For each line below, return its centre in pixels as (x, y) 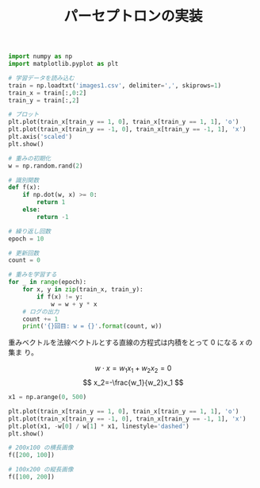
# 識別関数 (24, 180)
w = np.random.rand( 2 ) (46, 166)
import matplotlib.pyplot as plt (63, 64)
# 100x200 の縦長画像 (41, 470)
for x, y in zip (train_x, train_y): (83, 290)
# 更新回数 (24, 253)
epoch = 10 (26, 239)
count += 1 (40, 319)
